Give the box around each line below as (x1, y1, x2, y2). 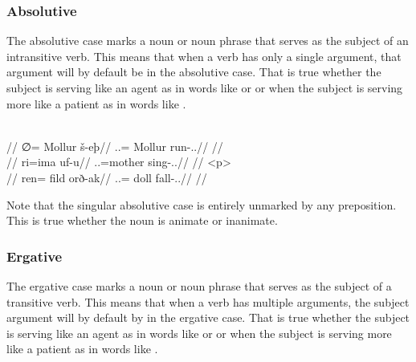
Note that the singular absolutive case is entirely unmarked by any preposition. (6, 196, 397, 213)
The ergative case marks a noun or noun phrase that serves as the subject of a (6, 277, 392, 294)
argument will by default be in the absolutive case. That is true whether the (6, 63, 381, 80)
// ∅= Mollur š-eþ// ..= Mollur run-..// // (6, 137, 223, 154)
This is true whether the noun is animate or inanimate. (6, 212, 278, 229)
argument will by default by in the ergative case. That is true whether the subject (6, 309, 410, 326)
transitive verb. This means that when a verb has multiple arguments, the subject (6, 293, 410, 310)
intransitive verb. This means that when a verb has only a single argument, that (6, 47, 402, 64)
